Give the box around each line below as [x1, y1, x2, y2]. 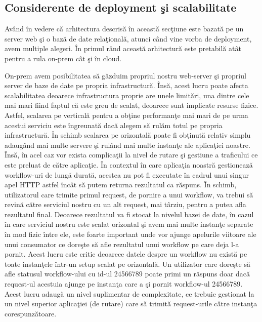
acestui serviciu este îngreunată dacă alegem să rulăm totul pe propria [5, 119, 223, 130]
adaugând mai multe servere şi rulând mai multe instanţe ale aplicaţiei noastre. [5, 139, 250, 150]
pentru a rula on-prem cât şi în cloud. [5, 53, 122, 63]
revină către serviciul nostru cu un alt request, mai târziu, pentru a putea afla [5, 199, 246, 210]
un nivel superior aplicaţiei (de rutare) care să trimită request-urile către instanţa [5, 298, 257, 309]
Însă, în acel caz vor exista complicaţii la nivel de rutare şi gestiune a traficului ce [5, 149, 258, 160]
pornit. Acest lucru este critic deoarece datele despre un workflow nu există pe [5, 249, 247, 259]
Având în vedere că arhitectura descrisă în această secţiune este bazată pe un [5, 23, 244, 34]
